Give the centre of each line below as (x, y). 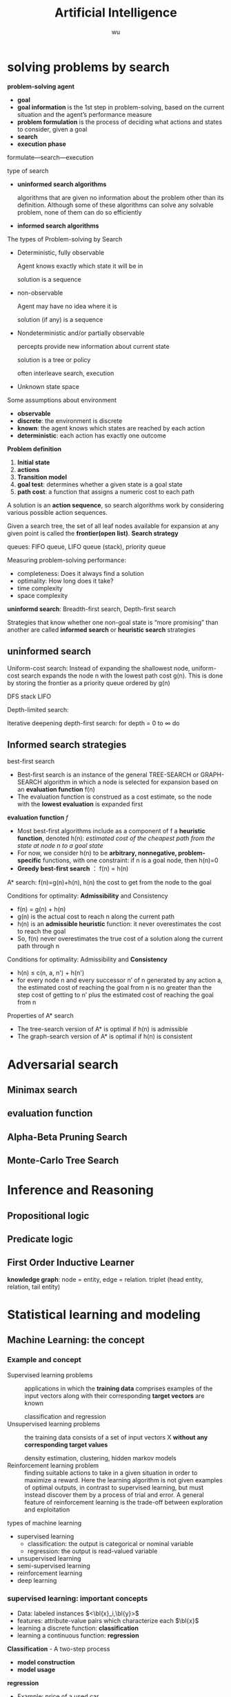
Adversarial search (63, 1064)
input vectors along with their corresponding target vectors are (114, 1395)
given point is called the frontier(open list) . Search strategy (93, 533)
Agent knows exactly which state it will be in (80, 266)
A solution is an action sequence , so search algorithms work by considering (115, 505)
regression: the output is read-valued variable (92, 1551)
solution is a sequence (49, 279)
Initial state (33, 462)
